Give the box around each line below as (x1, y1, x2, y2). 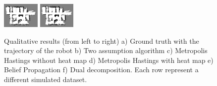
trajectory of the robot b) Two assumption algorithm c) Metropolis (4, 45, 208, 56)
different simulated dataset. (4, 74, 87, 85)
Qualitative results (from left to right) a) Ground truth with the (4, 35, 199, 46)
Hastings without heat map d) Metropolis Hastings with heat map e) (4, 55, 214, 65)
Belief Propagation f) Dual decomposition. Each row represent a (4, 64, 199, 75)
